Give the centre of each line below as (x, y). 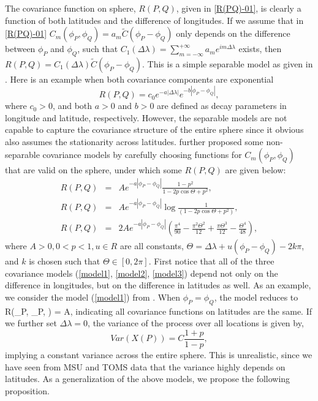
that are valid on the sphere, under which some (93, 170)
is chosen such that (65, 261)
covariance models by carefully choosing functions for (142, 155)
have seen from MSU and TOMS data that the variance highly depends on (145, 366)
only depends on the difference (233, 33)
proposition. (27, 390)
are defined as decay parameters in (222, 106)
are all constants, (152, 246)
